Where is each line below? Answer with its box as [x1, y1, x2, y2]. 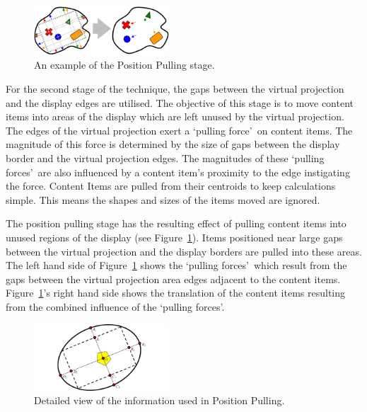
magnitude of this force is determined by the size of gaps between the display [6, 137, 340, 151]
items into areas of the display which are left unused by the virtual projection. [6, 109, 344, 124]
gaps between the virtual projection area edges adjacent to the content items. [6, 271, 341, 286]
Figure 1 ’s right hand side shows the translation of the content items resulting [6, 285, 346, 300]
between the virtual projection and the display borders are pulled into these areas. [6, 244, 362, 258]
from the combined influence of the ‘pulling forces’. [6, 299, 225, 314]
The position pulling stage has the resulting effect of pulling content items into [6, 216, 346, 231]
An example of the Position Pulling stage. [34, 57, 215, 72]
